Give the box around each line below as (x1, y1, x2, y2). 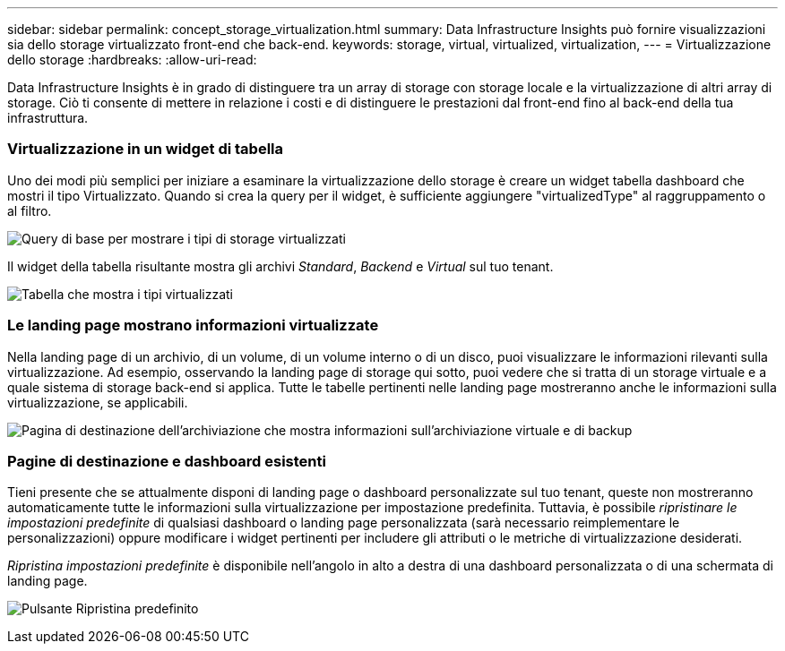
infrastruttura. (7, 110, 89, 125)
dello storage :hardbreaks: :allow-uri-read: (7, 52, 257, 67)
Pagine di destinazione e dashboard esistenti (7, 451, 326, 470)
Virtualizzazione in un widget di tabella (7, 140, 283, 158)
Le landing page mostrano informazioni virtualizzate (7, 316, 379, 335)
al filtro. (7, 202, 52, 218)
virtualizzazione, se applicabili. (7, 394, 188, 410)
